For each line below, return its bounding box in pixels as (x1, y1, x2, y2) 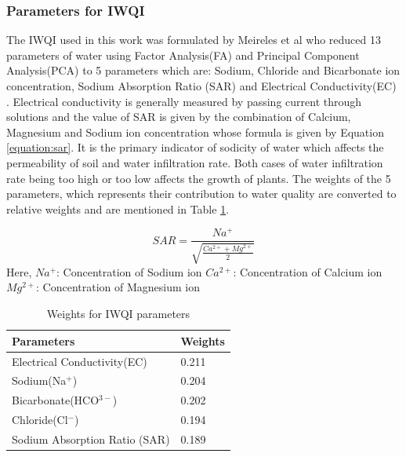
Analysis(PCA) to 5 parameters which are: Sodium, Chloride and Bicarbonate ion (6, 62, 401, 79)
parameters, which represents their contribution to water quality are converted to (6, 185, 397, 202)
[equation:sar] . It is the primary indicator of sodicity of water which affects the (6, 139, 384, 155)
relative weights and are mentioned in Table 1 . (6, 200, 230, 217)
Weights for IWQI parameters (46, 305, 190, 322)
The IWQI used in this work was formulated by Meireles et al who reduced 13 (6, 31, 381, 48)
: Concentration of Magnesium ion (36, 279, 200, 295)
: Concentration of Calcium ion (233, 263, 382, 280)
